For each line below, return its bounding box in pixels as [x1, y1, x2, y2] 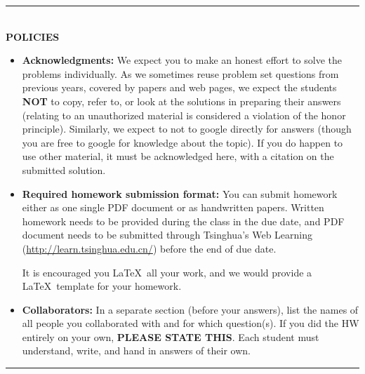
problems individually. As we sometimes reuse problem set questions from [22, 66, 339, 81]
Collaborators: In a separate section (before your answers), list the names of [22, 302, 359, 316]
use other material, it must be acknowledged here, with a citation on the [22, 149, 334, 163]
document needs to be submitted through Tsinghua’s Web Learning [22, 227, 313, 242]
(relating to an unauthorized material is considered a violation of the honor [22, 107, 346, 122]
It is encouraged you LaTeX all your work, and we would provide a [22, 265, 312, 279]
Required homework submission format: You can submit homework [22, 186, 338, 201]
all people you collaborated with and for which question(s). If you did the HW [22, 316, 359, 330]
